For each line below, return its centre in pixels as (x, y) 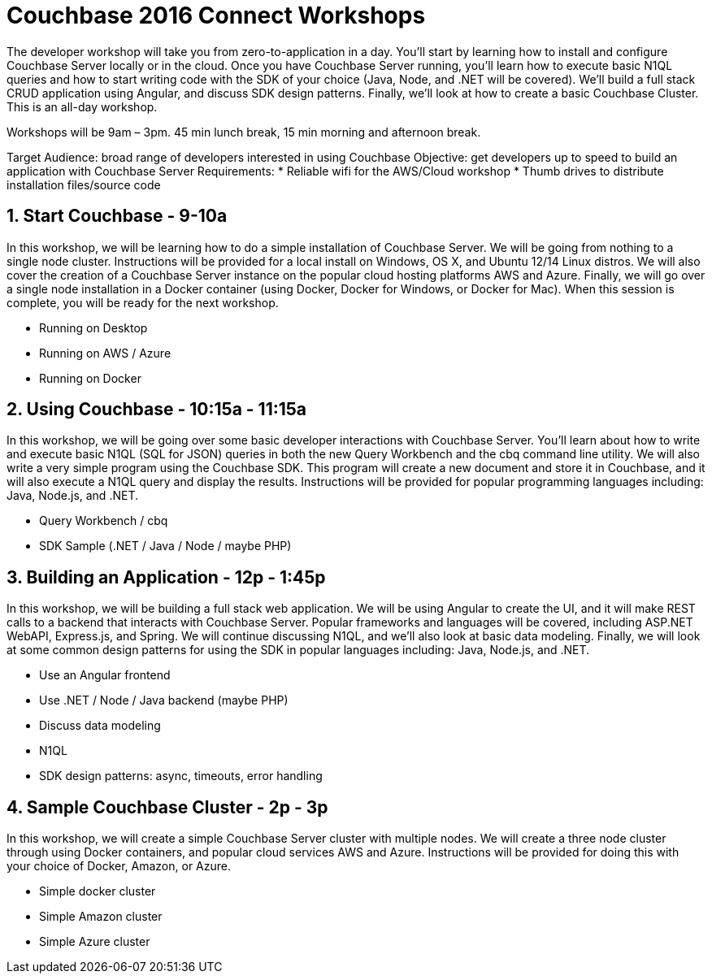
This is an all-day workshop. (82, 106)
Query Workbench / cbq (104, 521)
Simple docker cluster (98, 891)
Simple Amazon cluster (101, 917)
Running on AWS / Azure (105, 353)
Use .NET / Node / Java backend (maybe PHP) (164, 700)
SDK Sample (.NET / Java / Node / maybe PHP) (165, 546)
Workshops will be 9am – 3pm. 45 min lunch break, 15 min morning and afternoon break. (244, 132)
